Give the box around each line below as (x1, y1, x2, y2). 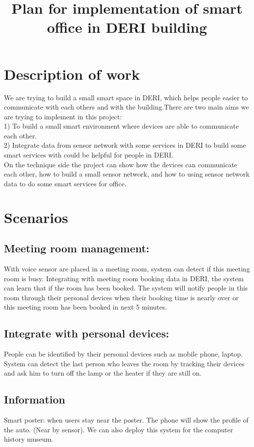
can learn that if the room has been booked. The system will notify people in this (4, 283, 248, 293)
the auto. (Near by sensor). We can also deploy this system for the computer (4, 424, 233, 434)
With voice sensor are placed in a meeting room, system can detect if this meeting (4, 264, 250, 274)
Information (4, 392, 65, 407)
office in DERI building (47, 17, 207, 37)
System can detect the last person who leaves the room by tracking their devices (4, 358, 245, 368)
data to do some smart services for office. (4, 178, 127, 188)
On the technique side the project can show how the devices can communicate (4, 159, 237, 169)
